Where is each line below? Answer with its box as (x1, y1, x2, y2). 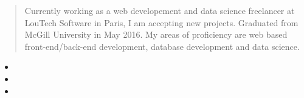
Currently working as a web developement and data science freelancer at (24, 4, 295, 16)
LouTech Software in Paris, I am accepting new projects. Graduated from (24, 16, 299, 29)
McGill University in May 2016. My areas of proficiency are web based (24, 28, 288, 41)
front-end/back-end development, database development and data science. (24, 40, 300, 52)
